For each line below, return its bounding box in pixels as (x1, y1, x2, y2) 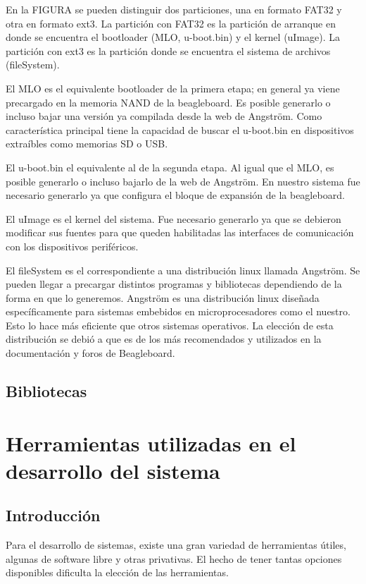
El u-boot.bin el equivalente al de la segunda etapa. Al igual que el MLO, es (6, 159, 334, 174)
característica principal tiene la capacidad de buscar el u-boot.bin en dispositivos (6, 122, 354, 137)
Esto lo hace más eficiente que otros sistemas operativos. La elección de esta (6, 317, 334, 332)
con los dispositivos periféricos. (6, 238, 139, 253)
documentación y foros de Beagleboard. (6, 346, 175, 360)
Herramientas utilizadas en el (6, 428, 296, 457)
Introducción (6, 504, 101, 526)
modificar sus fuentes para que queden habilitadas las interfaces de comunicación (6, 225, 354, 240)
